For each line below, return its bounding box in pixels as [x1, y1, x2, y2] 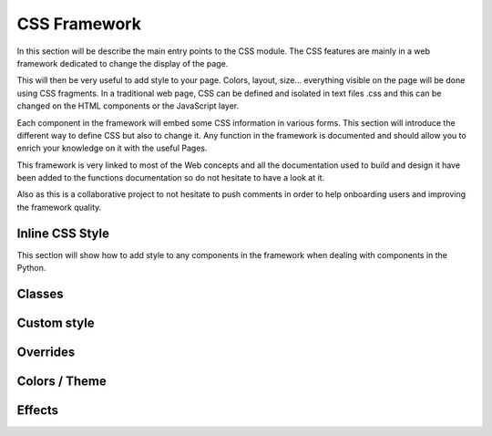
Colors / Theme [16, 374, 107, 389]
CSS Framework [16, 14, 141, 34]
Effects [16, 402, 59, 419]
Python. [16, 263, 46, 274]
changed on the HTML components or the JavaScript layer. [16, 100, 240, 111]
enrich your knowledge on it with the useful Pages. [16, 142, 208, 154]
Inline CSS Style [16, 225, 109, 241]
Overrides [16, 344, 76, 359]
